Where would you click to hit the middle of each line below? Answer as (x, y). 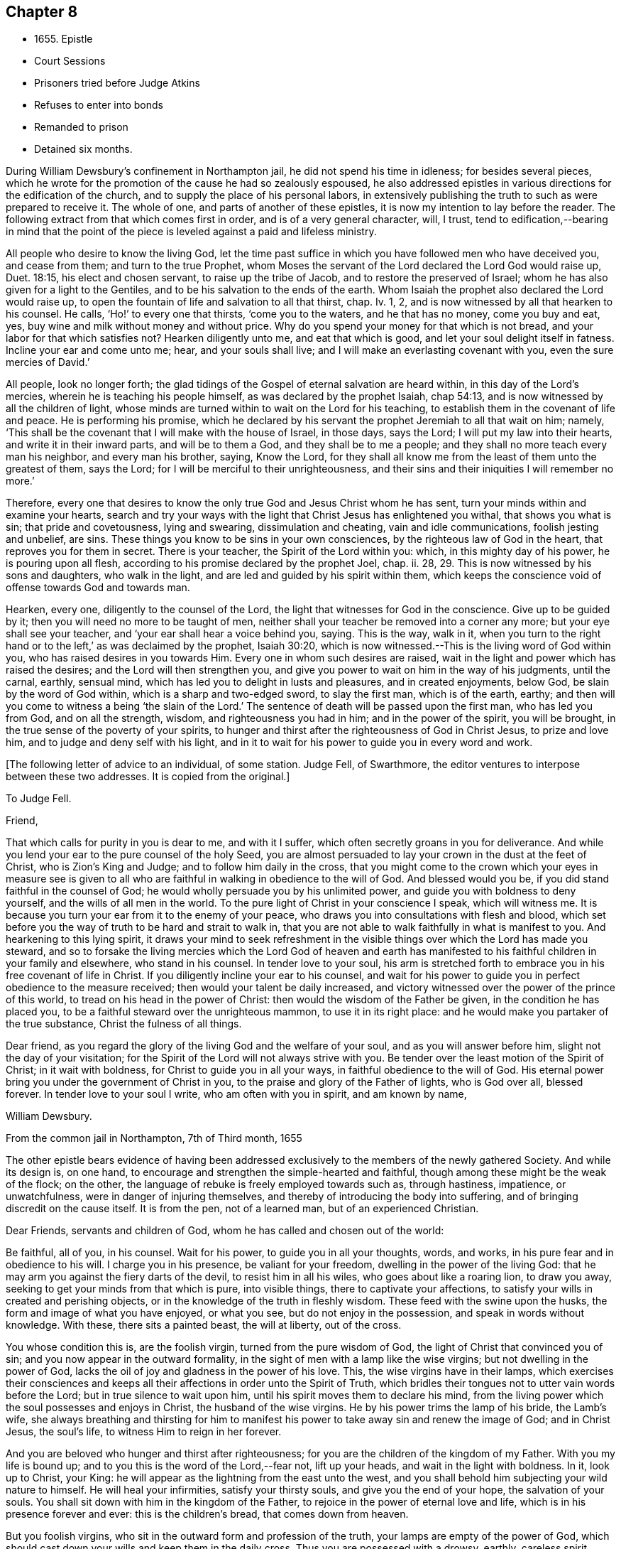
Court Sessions (70, 61)
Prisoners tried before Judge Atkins (117, 83)
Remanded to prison (81, 127)
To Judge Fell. (39, 799)
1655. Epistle (64, 39)
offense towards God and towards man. (98, 588)
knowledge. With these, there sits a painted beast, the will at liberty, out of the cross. (204, 1325)
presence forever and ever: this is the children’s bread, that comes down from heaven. (207, 1514)
